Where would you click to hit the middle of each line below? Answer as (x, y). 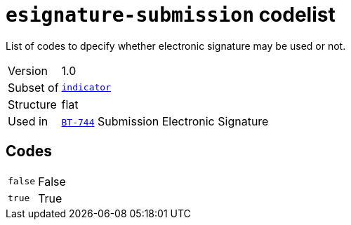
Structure (32, 104)
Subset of (33, 87)
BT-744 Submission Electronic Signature (165, 121)
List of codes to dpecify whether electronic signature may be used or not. (176, 46)
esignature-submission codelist (171, 15)
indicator (86, 88)
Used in (28, 121)
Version (28, 70)
